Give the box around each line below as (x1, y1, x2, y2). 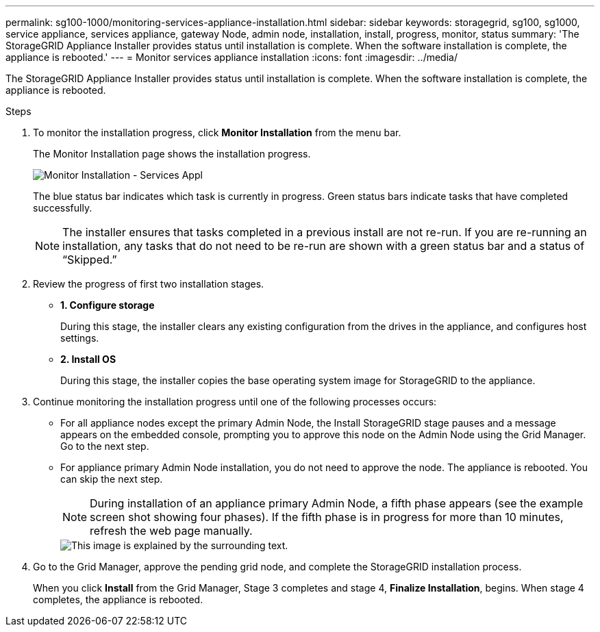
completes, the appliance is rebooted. (33, 594, 203, 605)
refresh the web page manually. (90, 524, 253, 538)
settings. (60, 332, 99, 344)
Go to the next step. (60, 440, 149, 452)
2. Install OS (60, 353, 116, 365)
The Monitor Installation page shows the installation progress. (33, 148, 311, 160)
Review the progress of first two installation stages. (33, 278, 264, 290)
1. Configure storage (60, 299, 155, 311)
